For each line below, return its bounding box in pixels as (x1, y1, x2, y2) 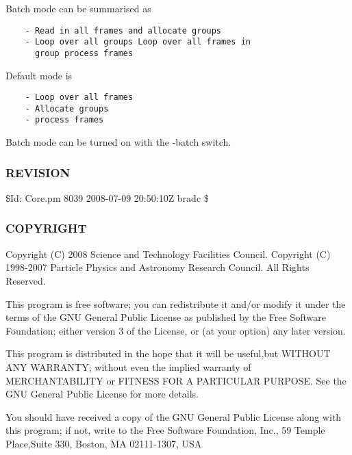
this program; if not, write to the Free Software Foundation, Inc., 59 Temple (5, 423, 325, 437)
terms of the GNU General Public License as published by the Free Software (5, 310, 326, 324)
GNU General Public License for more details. (5, 387, 199, 401)
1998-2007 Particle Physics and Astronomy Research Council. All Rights (5, 260, 310, 274)
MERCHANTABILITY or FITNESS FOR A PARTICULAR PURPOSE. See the (5, 373, 347, 387)
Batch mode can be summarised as (5, 1, 151, 15)
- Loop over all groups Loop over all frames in (25, 37, 251, 47)
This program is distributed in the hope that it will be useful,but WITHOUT (5, 346, 331, 361)
